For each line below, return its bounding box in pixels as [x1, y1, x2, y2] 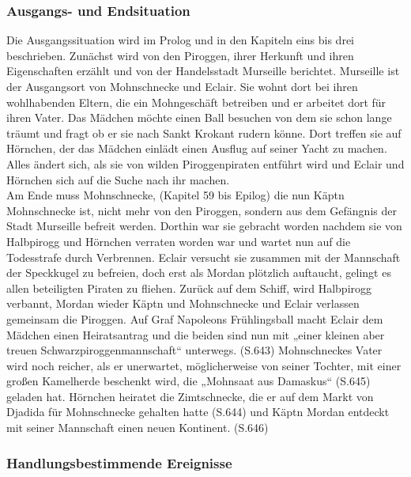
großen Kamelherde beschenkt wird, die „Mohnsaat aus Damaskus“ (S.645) [6, 373, 371, 389]
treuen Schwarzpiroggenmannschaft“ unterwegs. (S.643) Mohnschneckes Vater [6, 342, 383, 358]
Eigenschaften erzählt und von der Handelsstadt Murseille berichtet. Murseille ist [6, 62, 400, 79]
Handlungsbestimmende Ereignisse [6, 452, 232, 472]
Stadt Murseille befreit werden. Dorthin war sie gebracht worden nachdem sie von [6, 218, 402, 234]
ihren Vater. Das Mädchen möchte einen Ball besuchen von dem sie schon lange [6, 109, 392, 126]
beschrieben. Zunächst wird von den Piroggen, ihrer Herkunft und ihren [6, 47, 354, 63]
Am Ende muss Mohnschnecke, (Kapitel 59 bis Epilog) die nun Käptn [6, 187, 345, 203]
